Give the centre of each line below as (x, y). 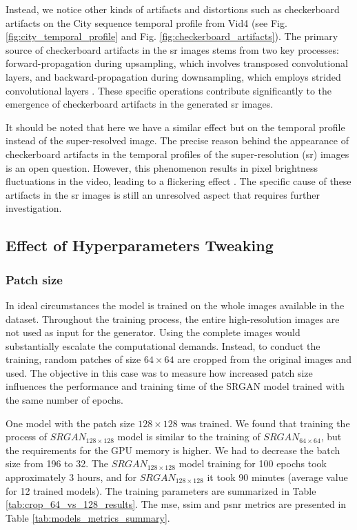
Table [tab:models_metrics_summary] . (88, 517)
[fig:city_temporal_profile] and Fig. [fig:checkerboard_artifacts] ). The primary (172, 36)
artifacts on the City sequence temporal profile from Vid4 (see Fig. (146, 22)
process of (27, 436)
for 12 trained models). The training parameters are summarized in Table (161, 490)
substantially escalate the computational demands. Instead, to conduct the (163, 345)
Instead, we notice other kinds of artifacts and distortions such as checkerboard (173, 9)
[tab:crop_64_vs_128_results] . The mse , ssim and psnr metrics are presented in (176, 504)
